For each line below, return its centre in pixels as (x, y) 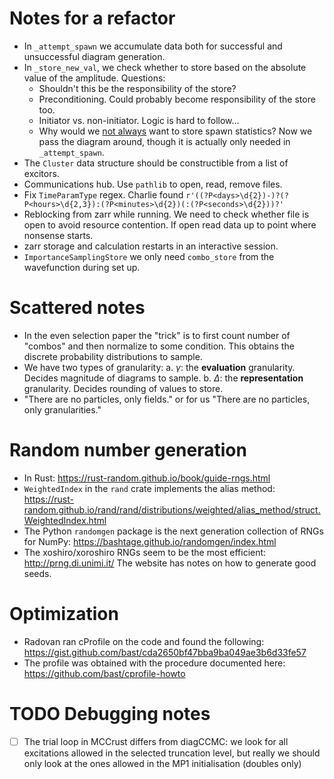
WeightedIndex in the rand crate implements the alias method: (149, 488)
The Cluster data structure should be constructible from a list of (156, 163)
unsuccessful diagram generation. (94, 56)
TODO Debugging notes (110, 713)
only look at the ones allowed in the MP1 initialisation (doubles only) (162, 763)
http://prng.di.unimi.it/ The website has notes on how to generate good (170, 563)
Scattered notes (77, 308)
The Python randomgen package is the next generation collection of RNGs (173, 531)
